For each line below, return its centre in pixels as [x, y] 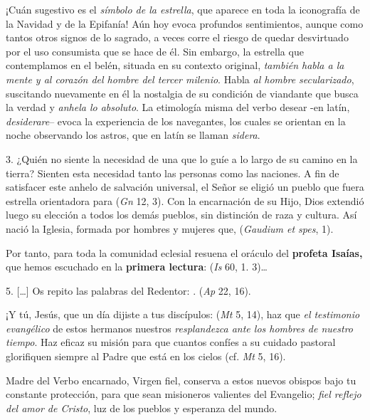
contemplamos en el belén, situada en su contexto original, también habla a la [175, 65]
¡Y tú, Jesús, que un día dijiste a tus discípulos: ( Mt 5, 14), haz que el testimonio [183, 314]
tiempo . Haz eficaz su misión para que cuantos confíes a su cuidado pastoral [171, 342]
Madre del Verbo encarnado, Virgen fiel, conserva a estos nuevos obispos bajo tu [181, 380]
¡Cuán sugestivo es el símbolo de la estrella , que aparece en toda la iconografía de [183, 9]
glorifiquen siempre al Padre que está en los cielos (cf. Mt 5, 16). [146, 356]
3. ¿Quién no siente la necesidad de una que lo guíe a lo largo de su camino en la [182, 158]
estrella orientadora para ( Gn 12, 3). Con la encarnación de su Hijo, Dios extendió [185, 200]
